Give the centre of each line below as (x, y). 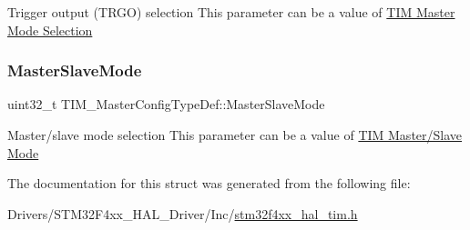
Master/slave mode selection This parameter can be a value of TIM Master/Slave (235, 135)
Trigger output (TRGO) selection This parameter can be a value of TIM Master (231, 12)
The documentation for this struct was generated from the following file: (209, 183)
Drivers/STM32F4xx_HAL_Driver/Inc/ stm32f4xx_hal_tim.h (183, 213)
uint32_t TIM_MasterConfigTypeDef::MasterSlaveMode (166, 104)
